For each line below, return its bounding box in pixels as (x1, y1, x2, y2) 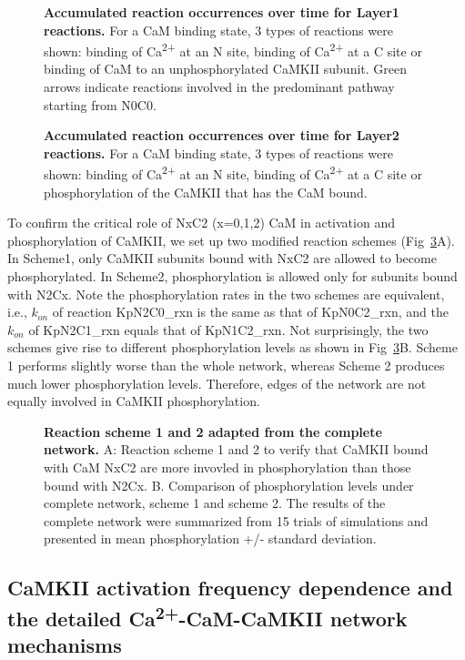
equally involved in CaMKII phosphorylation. (7, 391, 260, 411)
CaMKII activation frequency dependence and (7, 574, 453, 602)
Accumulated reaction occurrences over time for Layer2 (44, 126, 399, 145)
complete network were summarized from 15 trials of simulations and (44, 511, 429, 530)
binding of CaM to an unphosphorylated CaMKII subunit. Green (44, 59, 408, 78)
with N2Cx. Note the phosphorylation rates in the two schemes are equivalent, (7, 284, 445, 303)
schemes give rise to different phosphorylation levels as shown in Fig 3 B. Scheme (7, 338, 458, 357)
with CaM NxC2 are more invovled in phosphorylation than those (44, 457, 411, 476)
